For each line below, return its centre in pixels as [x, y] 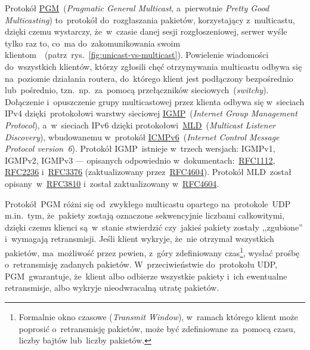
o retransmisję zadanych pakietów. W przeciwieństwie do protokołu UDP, [141, 264]
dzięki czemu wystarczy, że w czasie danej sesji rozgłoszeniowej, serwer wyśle [146, 31]
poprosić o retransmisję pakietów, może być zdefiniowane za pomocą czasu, [157, 328]
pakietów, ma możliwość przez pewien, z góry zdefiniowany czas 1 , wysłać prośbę [152, 251]
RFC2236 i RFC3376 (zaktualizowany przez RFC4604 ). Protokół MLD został [148, 172]
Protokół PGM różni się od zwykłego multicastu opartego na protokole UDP [148, 203]
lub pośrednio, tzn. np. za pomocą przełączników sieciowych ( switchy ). [137, 90]
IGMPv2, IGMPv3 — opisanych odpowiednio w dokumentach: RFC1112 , [140, 160]
